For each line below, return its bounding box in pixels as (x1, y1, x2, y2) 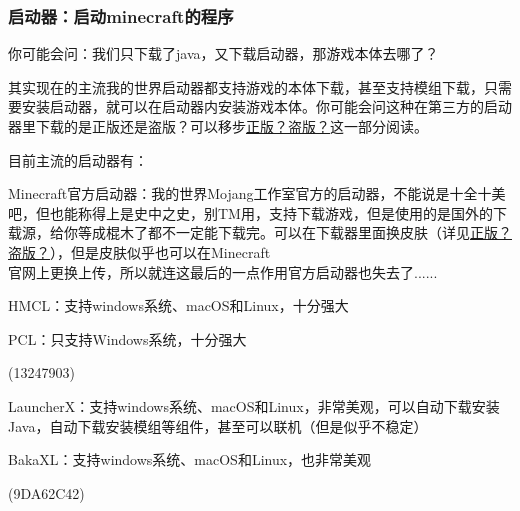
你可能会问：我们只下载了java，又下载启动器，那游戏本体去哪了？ (8, 43, 439, 64)
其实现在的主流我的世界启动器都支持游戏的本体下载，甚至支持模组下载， (8, 76, 484, 97)
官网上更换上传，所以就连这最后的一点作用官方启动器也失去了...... (8, 261, 438, 282)
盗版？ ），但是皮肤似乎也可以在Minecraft (8, 241, 271, 262)
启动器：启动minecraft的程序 (8, 3, 234, 28)
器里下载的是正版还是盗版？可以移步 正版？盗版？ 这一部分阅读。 (8, 116, 428, 136)
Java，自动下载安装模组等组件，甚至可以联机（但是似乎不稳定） (8, 415, 428, 436)
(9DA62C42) (8, 482, 85, 503)
